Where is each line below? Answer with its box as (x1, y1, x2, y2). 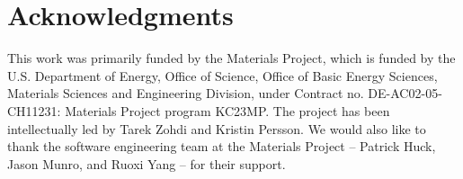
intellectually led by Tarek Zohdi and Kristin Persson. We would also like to (7, 119, 426, 138)
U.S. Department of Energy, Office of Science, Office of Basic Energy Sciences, (7, 66, 438, 85)
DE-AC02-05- (368, 84, 442, 103)
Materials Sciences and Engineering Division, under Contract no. (7, 84, 364, 103)
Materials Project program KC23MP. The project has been (65, 101, 390, 120)
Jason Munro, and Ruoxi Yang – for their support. (7, 154, 286, 173)
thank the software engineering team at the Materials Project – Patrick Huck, (7, 137, 436, 156)
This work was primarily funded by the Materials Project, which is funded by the (7, 49, 456, 67)
